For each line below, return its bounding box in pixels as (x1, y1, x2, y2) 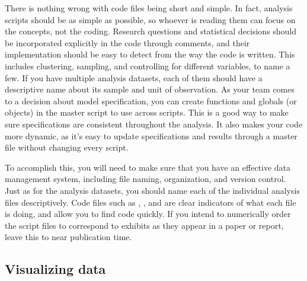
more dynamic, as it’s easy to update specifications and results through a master (5, 129, 298, 142)
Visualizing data (5, 260, 106, 278)
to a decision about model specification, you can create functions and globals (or (5, 94, 297, 107)
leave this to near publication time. (5, 231, 132, 243)
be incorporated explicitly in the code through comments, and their (5, 36, 250, 49)
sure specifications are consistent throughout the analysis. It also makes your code (5, 117, 303, 130)
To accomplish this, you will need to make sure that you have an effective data (5, 161, 291, 173)
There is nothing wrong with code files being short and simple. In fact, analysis (5, 2, 293, 14)
